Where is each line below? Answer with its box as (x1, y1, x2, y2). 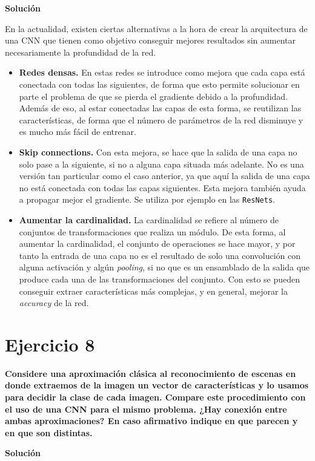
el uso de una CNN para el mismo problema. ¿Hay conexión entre (5, 402, 287, 415)
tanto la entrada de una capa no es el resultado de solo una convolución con (19, 249, 301, 261)
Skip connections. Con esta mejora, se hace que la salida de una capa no (19, 145, 297, 158)
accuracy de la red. (19, 296, 89, 309)
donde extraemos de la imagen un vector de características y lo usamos (5, 379, 309, 391)
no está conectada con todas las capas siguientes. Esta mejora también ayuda (19, 181, 306, 194)
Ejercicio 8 (5, 332, 95, 356)
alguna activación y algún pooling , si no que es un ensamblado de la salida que (19, 261, 310, 273)
